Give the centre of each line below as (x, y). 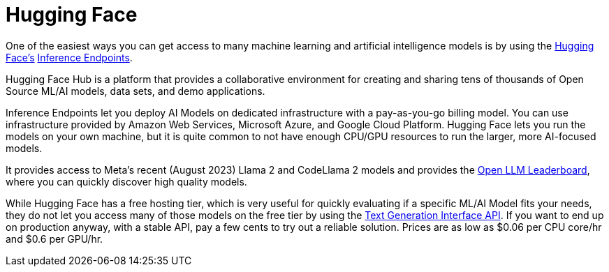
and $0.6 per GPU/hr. (54, 239)
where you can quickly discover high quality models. (126, 181)
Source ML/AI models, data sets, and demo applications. (135, 91)
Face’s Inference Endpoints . (69, 57)
